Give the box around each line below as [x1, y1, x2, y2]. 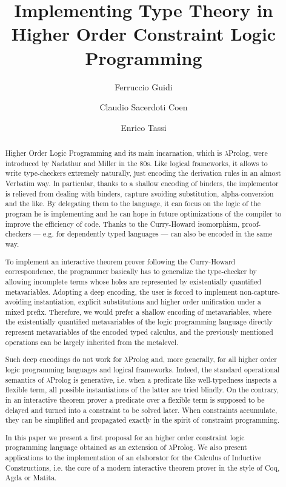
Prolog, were [228, 148, 268, 158]
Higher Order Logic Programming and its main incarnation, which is [5, 148, 222, 158]
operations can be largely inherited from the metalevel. [5, 337, 179, 347]
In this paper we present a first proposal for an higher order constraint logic [5, 432, 245, 442]
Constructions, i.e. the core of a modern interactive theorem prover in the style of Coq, [5, 462, 280, 472]
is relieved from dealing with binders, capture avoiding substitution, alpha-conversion [5, 188, 274, 198]
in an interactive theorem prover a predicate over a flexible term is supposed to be [5, 394, 265, 405]
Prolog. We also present [172, 442, 247, 452]
